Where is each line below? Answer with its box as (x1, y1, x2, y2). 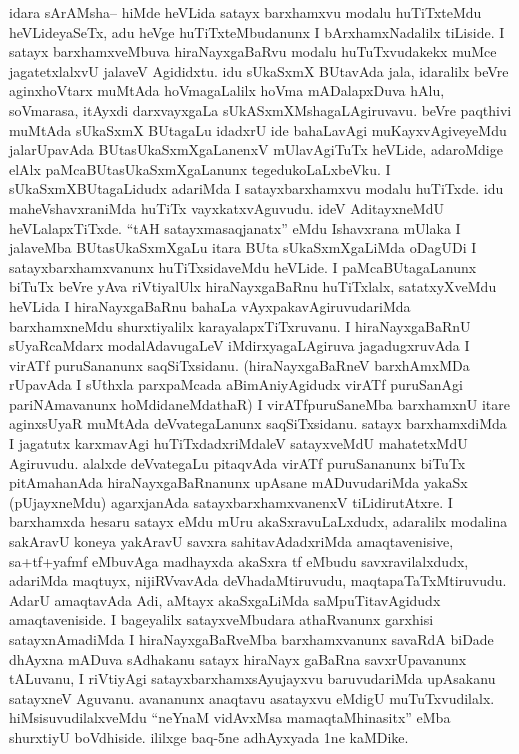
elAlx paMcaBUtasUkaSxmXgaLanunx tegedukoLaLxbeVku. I (9, 158, 391, 179)
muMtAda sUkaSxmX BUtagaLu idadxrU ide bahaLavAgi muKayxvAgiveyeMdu (9, 119, 507, 140)
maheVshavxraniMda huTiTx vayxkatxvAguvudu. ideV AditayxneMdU (9, 197, 444, 218)
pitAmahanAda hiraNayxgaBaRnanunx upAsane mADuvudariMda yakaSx (9, 472, 468, 493)
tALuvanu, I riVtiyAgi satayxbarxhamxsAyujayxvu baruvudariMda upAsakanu (9, 668, 496, 689)
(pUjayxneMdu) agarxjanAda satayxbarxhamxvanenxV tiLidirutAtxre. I (9, 491, 453, 512)
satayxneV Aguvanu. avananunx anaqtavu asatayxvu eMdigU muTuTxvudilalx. (9, 687, 495, 708)
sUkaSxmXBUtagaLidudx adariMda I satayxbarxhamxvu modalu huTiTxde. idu (9, 178, 504, 199)
